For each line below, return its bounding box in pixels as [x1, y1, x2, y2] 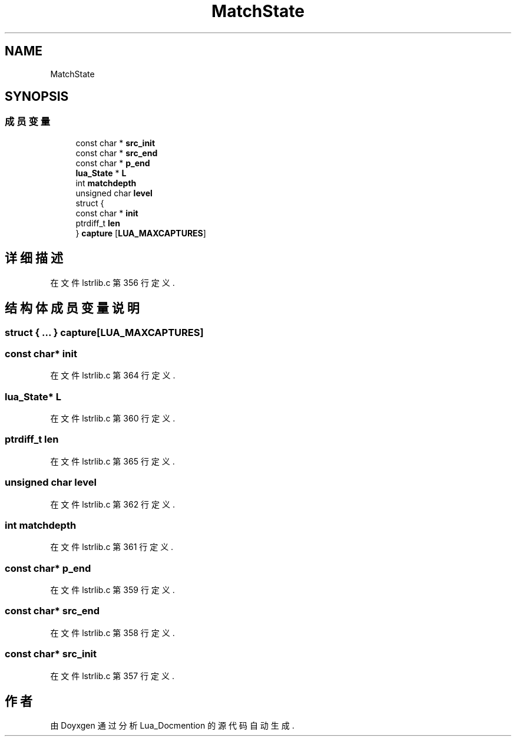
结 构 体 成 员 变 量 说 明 [5, 301, 140, 316]
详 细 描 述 [5, 251, 63, 266]
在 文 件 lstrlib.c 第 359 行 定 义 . [50, 585, 175, 595]
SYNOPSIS [5, 89, 69, 104]
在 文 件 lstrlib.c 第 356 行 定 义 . [50, 277, 175, 288]
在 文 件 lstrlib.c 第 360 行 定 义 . [50, 413, 176, 423]
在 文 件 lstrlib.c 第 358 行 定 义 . [50, 627, 175, 638]
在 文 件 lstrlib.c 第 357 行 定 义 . [50, 670, 174, 681]
